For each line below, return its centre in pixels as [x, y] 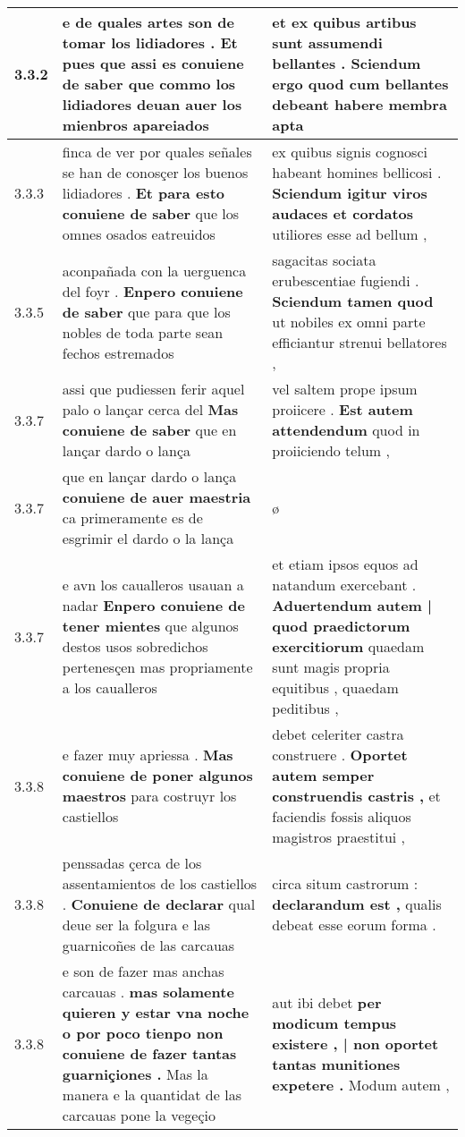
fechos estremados [118, 352]
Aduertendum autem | [352, 605]
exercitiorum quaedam [348, 646]
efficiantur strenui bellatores [359, 342]
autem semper [323, 775]
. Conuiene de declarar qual [159, 904]
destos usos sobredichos [135, 646]
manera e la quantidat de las [152, 1095]
